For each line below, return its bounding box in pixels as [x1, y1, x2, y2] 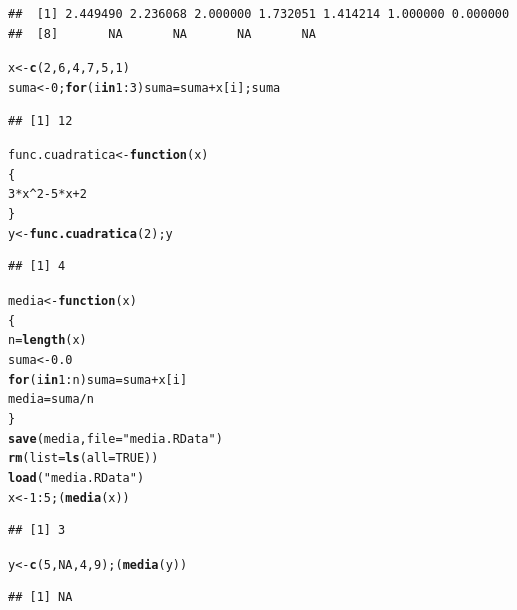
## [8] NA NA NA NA [8, 26, 316, 41]
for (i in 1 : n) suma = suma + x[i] [8, 372, 188, 387]
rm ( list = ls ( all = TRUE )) [8, 451, 159, 466]
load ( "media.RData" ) [8, 470, 145, 485]
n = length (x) [8, 333, 87, 348]
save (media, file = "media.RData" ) [8, 431, 223, 446]
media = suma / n [8, 392, 94, 407]
